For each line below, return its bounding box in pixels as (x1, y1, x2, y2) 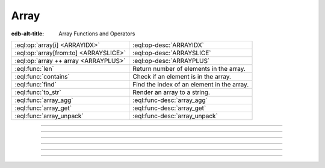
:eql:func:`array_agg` (14, 96, 73, 104)
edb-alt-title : (11, 30, 45, 37)
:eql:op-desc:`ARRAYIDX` (132, 41, 204, 49)
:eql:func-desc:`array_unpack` (132, 112, 218, 120)
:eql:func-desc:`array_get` (132, 104, 206, 112)
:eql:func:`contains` (14, 72, 70, 80)
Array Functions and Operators (58, 30, 135, 37)
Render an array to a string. (132, 88, 210, 96)
